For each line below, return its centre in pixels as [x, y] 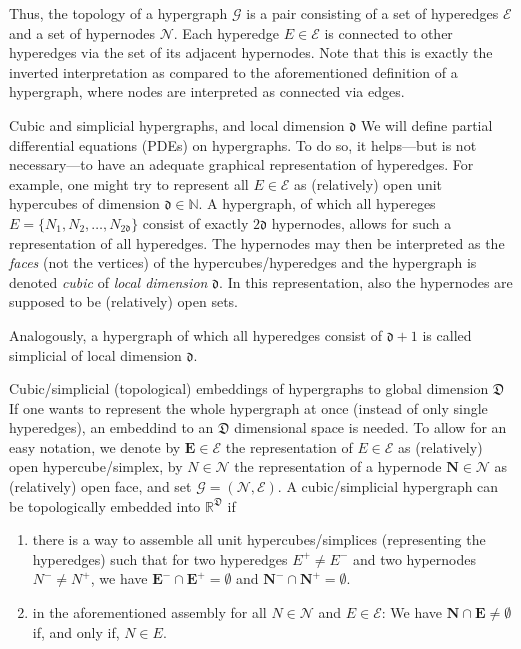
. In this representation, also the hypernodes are [366, 281]
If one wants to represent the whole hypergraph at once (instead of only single [248, 407]
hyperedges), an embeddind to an [111, 427]
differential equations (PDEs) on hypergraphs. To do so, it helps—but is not [243, 144]
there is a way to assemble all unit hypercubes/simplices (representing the [259, 539]
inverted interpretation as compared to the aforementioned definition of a [233, 71]
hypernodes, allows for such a [361, 222]
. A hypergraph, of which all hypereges [317, 203]
